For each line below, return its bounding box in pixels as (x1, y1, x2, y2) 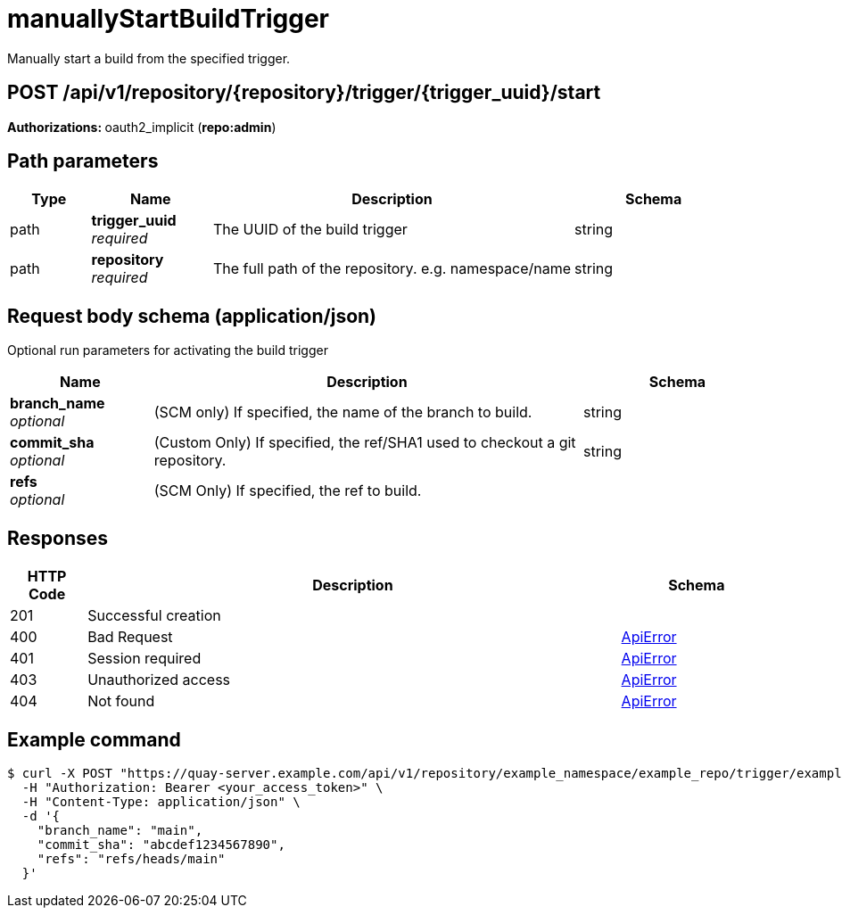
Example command (7, 728, 181, 751)
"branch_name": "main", (37, 822, 203, 837)
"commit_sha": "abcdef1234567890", (37, 837, 285, 852)
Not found (87, 692, 155, 711)
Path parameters (7, 150, 159, 173)
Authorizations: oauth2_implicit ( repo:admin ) (7, 119, 277, 135)
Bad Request (87, 628, 173, 647)
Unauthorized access (87, 671, 231, 689)
